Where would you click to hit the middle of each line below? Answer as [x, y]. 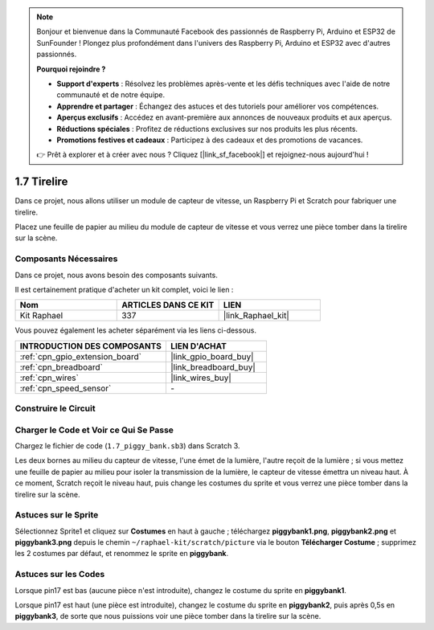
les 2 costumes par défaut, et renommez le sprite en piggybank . [122, 554]
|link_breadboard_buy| [213, 367]
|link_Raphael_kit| [256, 316]
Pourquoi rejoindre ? [71, 69]
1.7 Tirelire [41, 182]
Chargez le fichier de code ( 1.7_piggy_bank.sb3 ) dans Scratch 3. [127, 446]
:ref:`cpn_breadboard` [61, 367]
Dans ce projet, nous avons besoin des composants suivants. [117, 275]
